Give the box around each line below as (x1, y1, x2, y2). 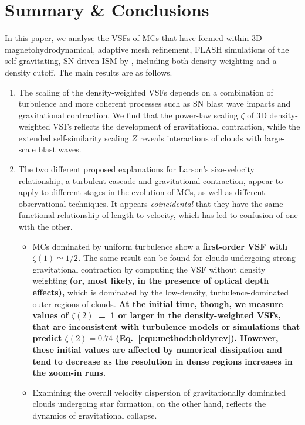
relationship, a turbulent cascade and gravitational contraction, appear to (18, 174, 283, 186)
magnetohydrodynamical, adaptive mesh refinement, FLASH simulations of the (5, 43, 289, 55)
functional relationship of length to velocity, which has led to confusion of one (18, 209, 298, 221)
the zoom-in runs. (32, 366, 106, 379)
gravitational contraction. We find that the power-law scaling (18, 108, 238, 121)
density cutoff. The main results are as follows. (5, 66, 172, 78)
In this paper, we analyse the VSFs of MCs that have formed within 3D (5, 32, 262, 44)
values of (32, 309, 69, 321)
